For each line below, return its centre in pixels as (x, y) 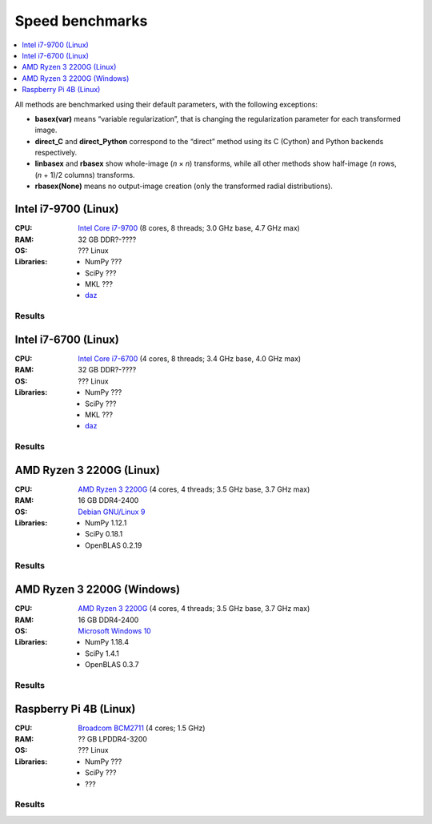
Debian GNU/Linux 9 (112, 512)
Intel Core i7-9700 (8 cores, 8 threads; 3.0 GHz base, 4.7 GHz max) (189, 228)
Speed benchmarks (81, 21)
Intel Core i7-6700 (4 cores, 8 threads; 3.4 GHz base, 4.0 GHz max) (190, 358)
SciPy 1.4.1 (102, 653)
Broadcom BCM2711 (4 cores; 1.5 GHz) (142, 728)
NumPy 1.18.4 (107, 642)
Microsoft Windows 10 (114, 631)
